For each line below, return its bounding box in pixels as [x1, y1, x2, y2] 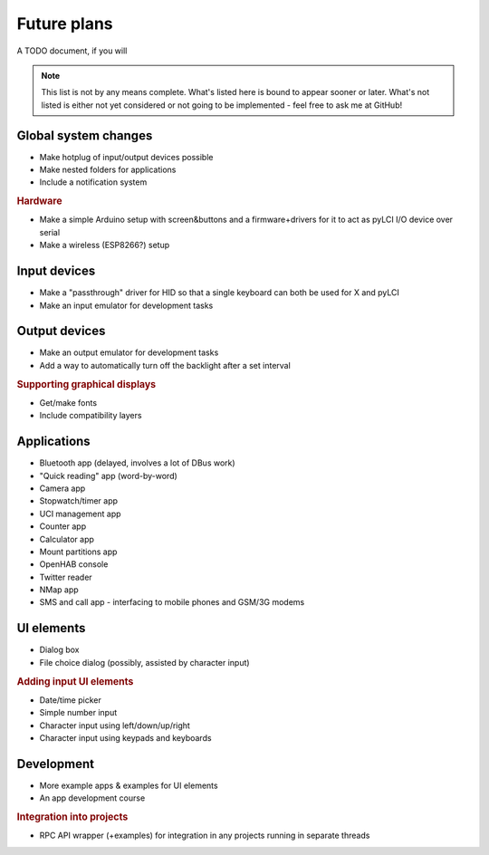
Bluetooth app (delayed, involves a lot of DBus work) [39, 457, 235, 468]
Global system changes [16, 128, 153, 143]
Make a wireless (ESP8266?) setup [39, 240, 170, 251]
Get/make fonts [39, 397, 98, 408]
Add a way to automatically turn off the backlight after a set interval [39, 360, 292, 370]
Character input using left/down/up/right [39, 720, 190, 731]
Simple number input [39, 707, 118, 718]
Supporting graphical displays [16, 378, 157, 390]
